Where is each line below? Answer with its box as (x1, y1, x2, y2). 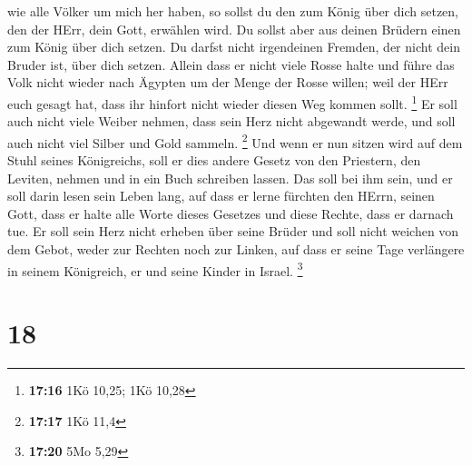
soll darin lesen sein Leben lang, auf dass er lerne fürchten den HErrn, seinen (7, 186, 435, 205)
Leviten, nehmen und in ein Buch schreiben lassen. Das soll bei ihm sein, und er (7, 168, 453, 187)
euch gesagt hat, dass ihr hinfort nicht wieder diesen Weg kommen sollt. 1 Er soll (7, 91, 457, 113)
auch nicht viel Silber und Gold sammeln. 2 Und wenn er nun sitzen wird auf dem (7, 130, 463, 152)
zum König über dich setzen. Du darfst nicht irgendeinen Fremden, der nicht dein (7, 37, 460, 56)
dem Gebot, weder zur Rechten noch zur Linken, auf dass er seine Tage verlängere (7, 240, 465, 259)
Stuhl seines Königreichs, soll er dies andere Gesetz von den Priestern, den (7, 151, 421, 170)
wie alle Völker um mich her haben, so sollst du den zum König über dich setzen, (7, 2, 458, 20)
